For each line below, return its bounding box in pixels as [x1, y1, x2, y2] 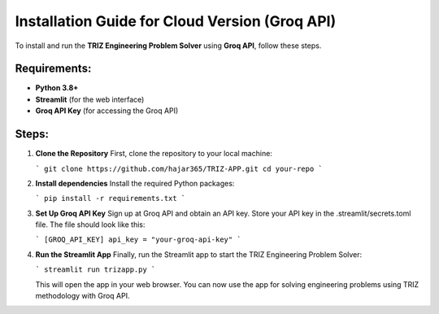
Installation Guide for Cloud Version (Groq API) [15, 12, 337, 30]
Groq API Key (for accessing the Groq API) [35, 106, 179, 116]
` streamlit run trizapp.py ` [35, 265, 156, 274]
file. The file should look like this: [35, 220, 146, 229]
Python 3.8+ [35, 83, 79, 93]
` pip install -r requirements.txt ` [35, 194, 186, 203]
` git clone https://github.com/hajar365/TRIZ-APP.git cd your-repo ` [35, 164, 323, 173]
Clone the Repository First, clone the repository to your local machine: [35, 149, 272, 159]
